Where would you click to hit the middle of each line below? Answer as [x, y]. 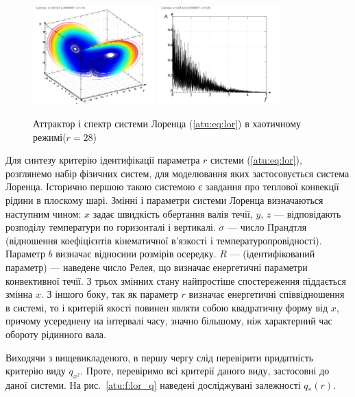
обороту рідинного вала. [56, 334]
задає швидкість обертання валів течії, [173, 213]
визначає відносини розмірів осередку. [136, 254]
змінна [19, 294]
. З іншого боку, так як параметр [109, 294]
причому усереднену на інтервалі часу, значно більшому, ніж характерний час [169, 321]
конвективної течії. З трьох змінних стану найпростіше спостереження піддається [176, 280]
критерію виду [36, 371]
